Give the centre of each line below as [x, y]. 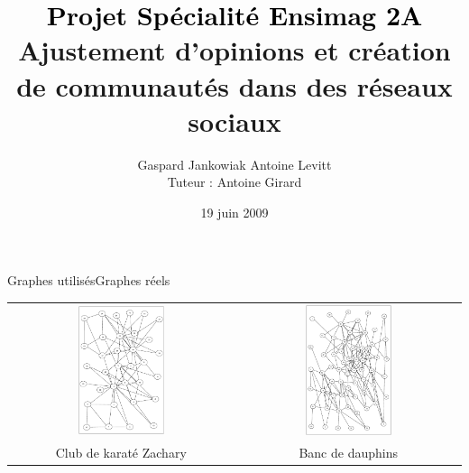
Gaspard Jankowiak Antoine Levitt [234, 164]
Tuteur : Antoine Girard [234, 182]
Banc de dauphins [348, 453]
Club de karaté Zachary [121, 453]
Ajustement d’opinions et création [234, 50]
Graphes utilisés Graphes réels [89, 280]
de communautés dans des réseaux [234, 85]
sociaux [234, 121]
